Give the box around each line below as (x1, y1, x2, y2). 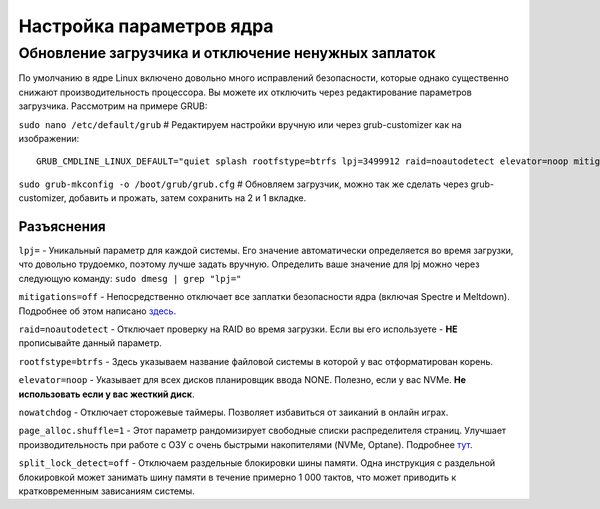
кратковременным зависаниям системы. (18, 485, 195, 497)
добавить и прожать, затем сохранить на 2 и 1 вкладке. (68, 192, 307, 204)
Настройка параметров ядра (18, 15, 274, 37)
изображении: (18, 132, 80, 144)
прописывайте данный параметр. (18, 337, 162, 349)
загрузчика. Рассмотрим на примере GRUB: (18, 100, 208, 112)
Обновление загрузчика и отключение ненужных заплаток (18, 44, 436, 62)
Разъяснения (18, 218, 106, 235)
